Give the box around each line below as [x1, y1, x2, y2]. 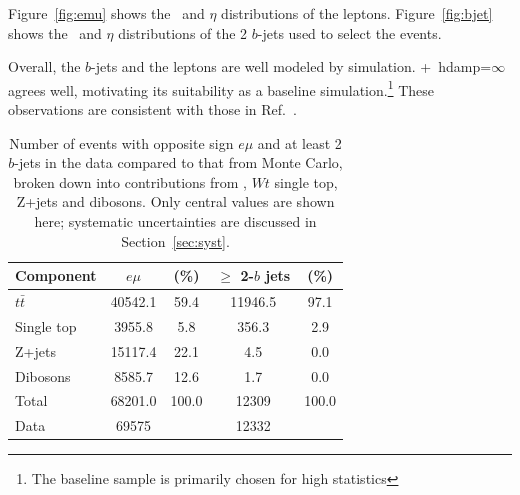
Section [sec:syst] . [121, 230, 230, 251]
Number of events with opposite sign [9, 132, 234, 153]
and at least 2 [257, 132, 342, 153]
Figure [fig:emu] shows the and [8, 3, 205, 23]
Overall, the [8, 56, 81, 77]
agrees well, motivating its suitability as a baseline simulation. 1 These [8, 76, 435, 100]
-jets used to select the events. [257, 22, 442, 43]
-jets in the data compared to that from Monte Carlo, [14, 152, 343, 173]
